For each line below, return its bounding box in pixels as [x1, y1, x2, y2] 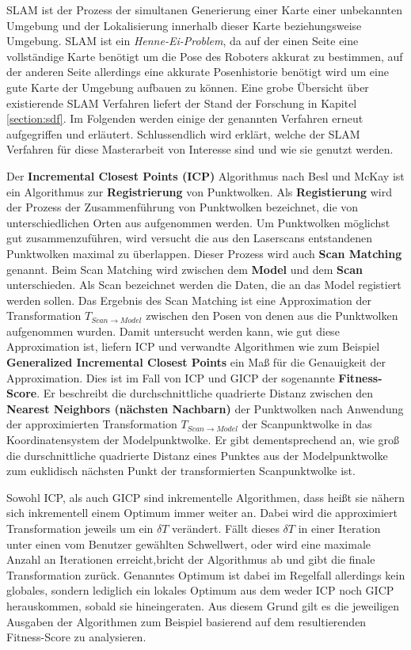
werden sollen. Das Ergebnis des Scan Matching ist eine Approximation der [6, 291, 371, 308]
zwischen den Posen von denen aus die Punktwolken [146, 307, 398, 324]
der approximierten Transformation [6, 416, 177, 432]
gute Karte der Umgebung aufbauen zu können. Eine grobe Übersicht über [6, 78, 369, 95]
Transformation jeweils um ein [6, 520, 154, 536]
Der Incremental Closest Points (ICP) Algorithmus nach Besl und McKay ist [6, 167, 405, 184]
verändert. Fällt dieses [172, 520, 280, 536]
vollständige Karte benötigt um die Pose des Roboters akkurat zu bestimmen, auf [6, 48, 403, 64]
